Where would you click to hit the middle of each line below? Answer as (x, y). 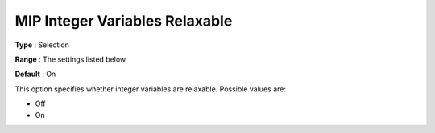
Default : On (35, 74)
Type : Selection (42, 45)
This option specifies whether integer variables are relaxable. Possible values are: (150, 89)
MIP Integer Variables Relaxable (124, 21)
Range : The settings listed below (70, 59)
